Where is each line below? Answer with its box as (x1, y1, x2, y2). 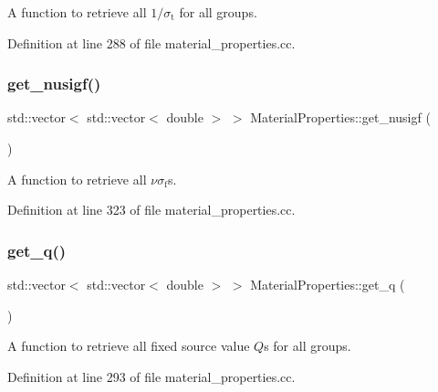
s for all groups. (264, 336, 351, 355)
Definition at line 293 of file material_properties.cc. (7, 366, 296, 386)
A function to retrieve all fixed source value (7, 336, 250, 355)
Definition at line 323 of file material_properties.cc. (7, 200, 296, 219)
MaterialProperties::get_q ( (250, 275, 405, 293)
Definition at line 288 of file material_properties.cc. (7, 33, 296, 52)
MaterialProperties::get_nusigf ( (250, 108, 431, 127)
